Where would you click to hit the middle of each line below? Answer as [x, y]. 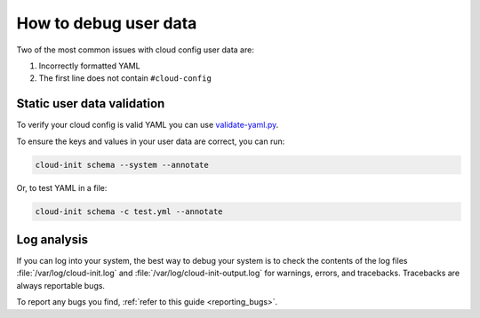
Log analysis [52, 239]
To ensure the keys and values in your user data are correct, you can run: [151, 141]
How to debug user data [107, 23]
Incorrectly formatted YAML [90, 66]
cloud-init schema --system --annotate [122, 165]
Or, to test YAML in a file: [62, 187]
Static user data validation [91, 103]
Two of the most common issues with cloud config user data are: [136, 50]
